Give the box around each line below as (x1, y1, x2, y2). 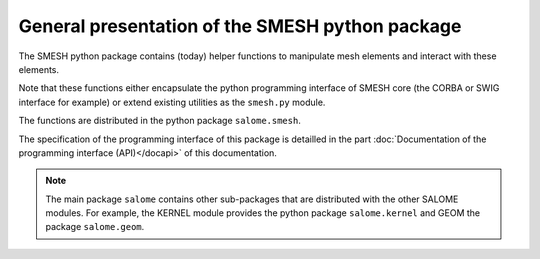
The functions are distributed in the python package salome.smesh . (18, 115, 302, 127)
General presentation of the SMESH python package (18, 15, 462, 37)
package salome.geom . (45, 221, 145, 233)
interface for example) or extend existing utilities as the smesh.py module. (18, 96, 326, 108)
